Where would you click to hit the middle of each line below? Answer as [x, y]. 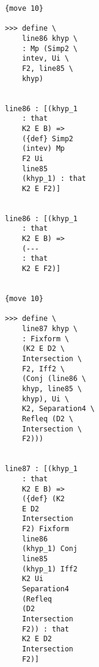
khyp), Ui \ [45, 399]
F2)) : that [45, 629]
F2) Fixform [45, 529]
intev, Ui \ [45, 59]
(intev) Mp [43, 149]
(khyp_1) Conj [49, 549]
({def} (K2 [43, 499]
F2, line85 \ [47, 68]
